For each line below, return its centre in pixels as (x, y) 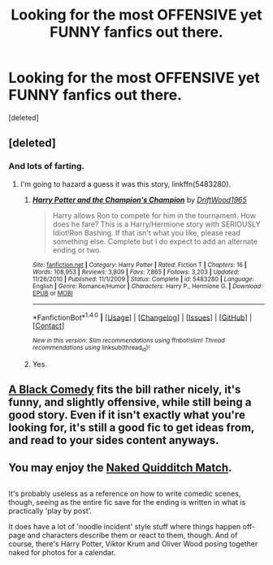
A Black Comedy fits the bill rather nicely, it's (125, 390)
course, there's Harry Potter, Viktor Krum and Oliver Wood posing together (133, 543)
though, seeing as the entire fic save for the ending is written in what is (127, 502)
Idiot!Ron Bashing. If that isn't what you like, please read (147, 232)
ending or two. (77, 250)
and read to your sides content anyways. (114, 440)
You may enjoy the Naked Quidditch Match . (120, 468)
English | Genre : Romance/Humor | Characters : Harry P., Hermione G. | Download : (147, 286)
